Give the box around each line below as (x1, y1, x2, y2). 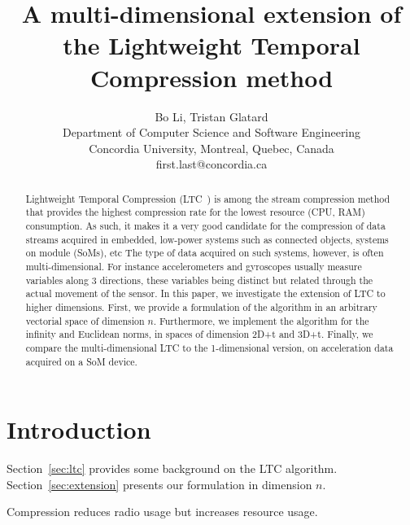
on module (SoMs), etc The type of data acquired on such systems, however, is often (25, 246, 384, 260)
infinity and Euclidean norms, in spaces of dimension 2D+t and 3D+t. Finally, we (25, 327, 373, 341)
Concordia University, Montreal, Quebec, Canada (89, 139, 334, 156)
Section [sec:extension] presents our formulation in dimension (7, 475, 312, 492)
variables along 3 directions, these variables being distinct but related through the (25, 273, 373, 287)
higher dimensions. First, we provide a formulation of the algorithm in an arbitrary (25, 300, 377, 313)
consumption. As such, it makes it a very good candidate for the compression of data (25, 218, 386, 232)
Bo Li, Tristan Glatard (155, 107, 268, 125)
